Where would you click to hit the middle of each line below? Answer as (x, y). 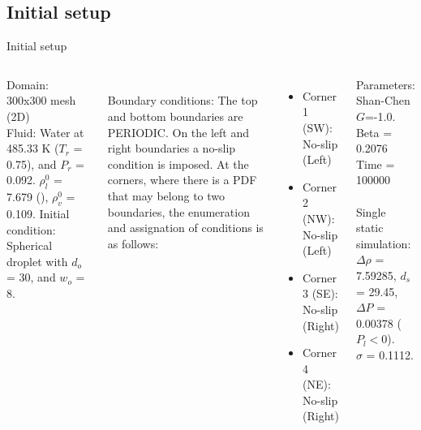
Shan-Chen (383, 100)
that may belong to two (166, 195)
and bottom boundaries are (175, 116)
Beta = (374, 132)
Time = (375, 163)
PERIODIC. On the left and (178, 132)
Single (371, 211)
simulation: (383, 243)
